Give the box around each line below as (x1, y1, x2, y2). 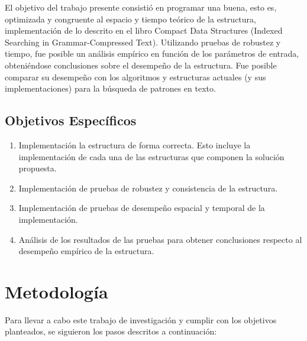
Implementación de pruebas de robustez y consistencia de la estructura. (18, 181, 278, 194)
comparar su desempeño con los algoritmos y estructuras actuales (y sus (5, 70, 266, 83)
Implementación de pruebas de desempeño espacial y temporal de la (18, 202, 265, 214)
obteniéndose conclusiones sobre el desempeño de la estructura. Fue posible (5, 59, 277, 71)
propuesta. (18, 162, 57, 174)
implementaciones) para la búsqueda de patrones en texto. (5, 82, 216, 95)
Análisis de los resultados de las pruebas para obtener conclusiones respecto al (18, 233, 302, 245)
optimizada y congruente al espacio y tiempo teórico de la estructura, (5, 12, 256, 25)
